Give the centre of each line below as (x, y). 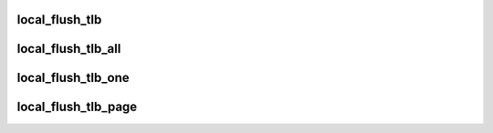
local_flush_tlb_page (77, 107)
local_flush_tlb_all (69, 49)
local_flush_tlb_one (73, 78)
